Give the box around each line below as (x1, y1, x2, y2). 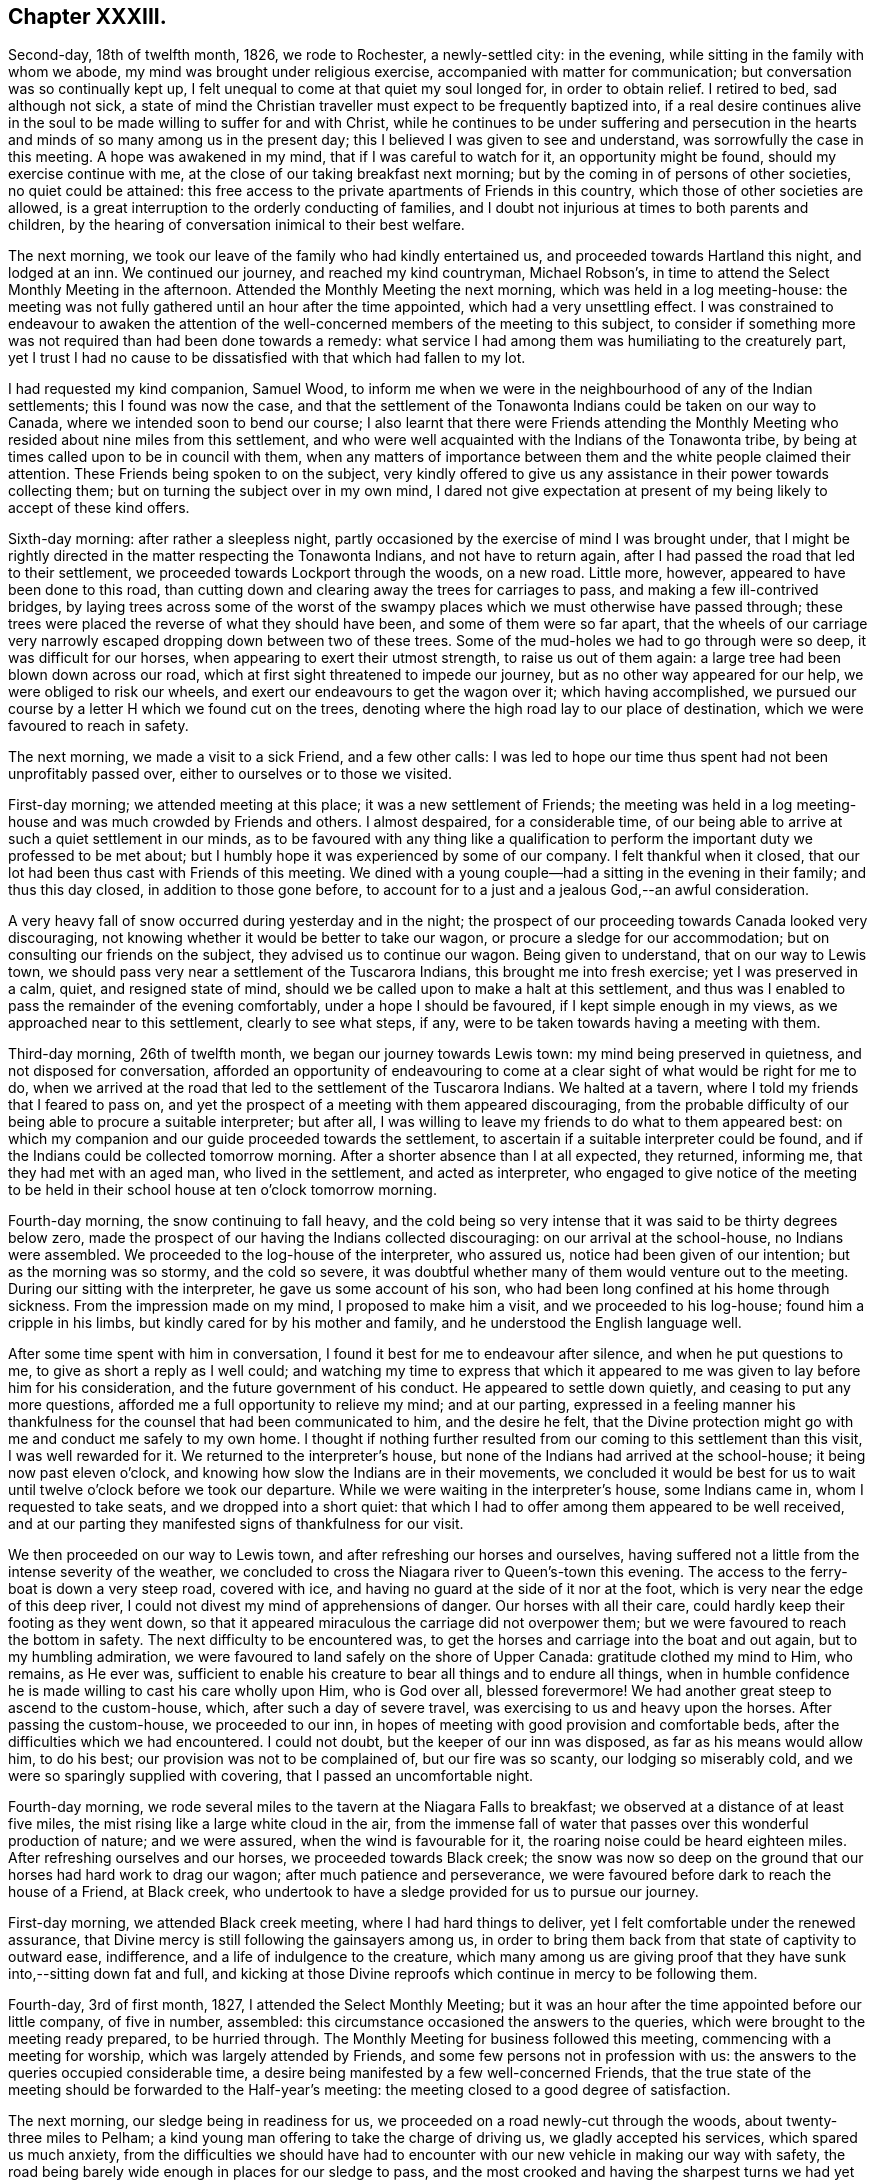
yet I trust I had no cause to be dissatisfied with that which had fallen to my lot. (8, 349, 526, 367)
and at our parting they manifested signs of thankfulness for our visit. (8, 1515, 464, 1533)
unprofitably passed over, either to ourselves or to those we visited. (8, 765, 453, 783)
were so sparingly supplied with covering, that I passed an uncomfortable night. (8, 1767, 534, 1785)
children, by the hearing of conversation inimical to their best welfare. (8, 216, 465, 234)
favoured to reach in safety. (8, 717, 189, 735)
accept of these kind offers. (8, 499, 190, 517)
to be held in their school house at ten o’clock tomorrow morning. (8, 1181, 437, 1199)
